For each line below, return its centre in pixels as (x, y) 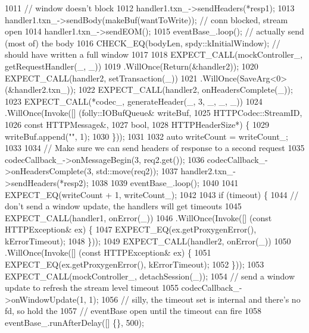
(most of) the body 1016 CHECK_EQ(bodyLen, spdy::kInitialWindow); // (143, 43)
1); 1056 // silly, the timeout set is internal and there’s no (195, 299)
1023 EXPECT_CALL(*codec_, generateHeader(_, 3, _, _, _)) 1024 (134, 101)
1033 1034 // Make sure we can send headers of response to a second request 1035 (155, 148)
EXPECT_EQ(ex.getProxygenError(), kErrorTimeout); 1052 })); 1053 (135, 264)
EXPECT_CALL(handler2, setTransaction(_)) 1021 (101, 78)
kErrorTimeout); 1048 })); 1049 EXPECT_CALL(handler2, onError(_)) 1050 (148, 241)
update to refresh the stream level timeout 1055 (92, 288)
